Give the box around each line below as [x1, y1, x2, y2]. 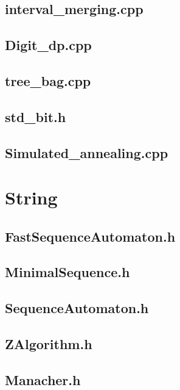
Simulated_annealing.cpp [5, 143, 168, 162]
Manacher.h [5, 370, 81, 389]
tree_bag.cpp [5, 71, 91, 90]
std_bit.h [5, 107, 66, 126]
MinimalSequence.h [5, 262, 130, 281]
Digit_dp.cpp [5, 35, 92, 54]
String [5, 185, 58, 210]
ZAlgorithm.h [5, 334, 92, 353]
